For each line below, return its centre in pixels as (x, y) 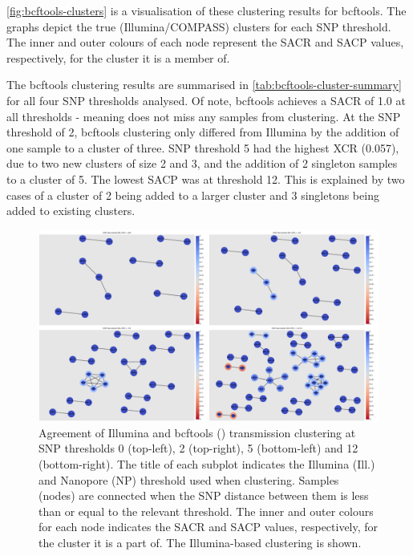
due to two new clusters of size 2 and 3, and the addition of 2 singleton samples (202, 163)
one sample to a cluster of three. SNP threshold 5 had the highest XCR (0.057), (203, 147)
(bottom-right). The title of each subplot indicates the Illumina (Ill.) (207, 464)
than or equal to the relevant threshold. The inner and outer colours (206, 511)
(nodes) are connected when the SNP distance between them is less (204, 495)
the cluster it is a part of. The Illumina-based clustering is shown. (200, 542)
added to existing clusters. (71, 211)
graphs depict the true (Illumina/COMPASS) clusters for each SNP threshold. (199, 26)
